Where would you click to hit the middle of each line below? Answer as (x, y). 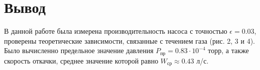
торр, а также (228, 50)
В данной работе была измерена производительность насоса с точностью (116, 31)
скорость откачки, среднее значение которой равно (81, 60)
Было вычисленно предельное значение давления (79, 50)
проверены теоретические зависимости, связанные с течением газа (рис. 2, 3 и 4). (129, 40)
